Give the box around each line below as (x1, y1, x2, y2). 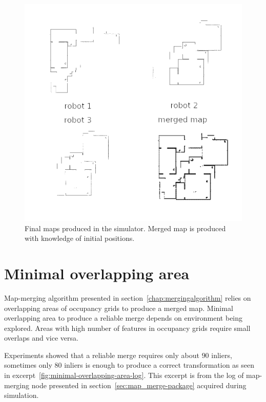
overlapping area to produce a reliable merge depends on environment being (4, 312, 243, 323)
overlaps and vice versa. (4, 332, 78, 343)
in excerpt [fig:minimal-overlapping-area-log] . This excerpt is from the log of (4, 370, 244, 381)
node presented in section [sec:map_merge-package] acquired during (31, 379, 247, 390)
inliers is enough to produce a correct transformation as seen (64, 360, 255, 370)
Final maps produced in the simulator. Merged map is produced (25, 222, 226, 233)
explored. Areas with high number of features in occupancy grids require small (4, 322, 251, 333)
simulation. (4, 390, 39, 400)
